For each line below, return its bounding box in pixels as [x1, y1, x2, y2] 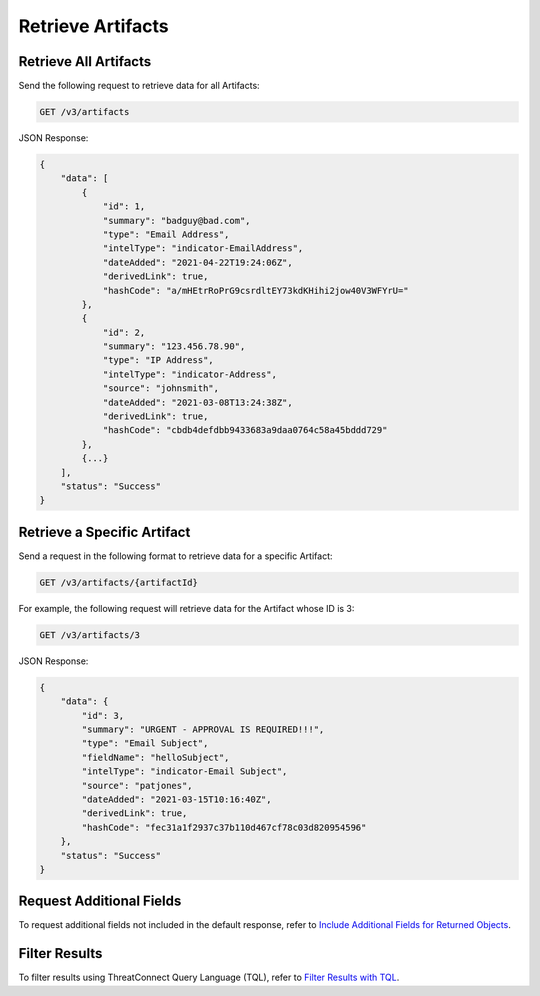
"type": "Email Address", [102, 228, 230, 240]
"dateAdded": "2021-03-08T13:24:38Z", [102, 396, 294, 408]
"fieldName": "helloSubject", [81, 751, 230, 763]
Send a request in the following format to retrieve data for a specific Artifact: [18, 550, 333, 562]
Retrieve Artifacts [18, 15, 169, 37]
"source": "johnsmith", [102, 383, 220, 394]
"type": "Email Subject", [81, 738, 209, 749]
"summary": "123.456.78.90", [102, 341, 246, 352]
